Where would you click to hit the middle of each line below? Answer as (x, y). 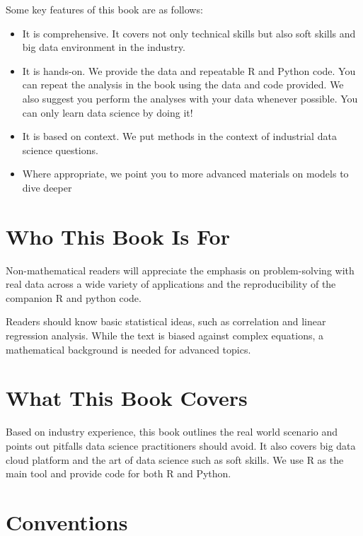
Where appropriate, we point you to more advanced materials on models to (185, 174)
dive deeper (47, 187)
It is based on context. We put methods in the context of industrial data (179, 136)
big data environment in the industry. (104, 47)
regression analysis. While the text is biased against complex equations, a (165, 336)
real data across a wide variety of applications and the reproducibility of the (171, 284)
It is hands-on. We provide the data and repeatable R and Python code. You (189, 70)
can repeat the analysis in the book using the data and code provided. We (183, 85)
